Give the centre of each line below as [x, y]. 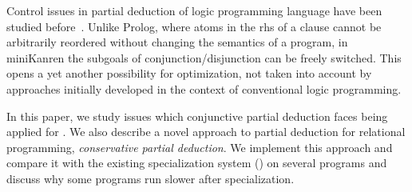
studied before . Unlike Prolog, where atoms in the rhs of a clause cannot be [194, 26]
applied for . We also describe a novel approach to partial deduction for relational [206, 132]
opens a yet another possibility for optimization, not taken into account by [189, 73]
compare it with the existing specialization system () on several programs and [197, 163]
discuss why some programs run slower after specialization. [151, 178]
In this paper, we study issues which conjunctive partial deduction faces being [197, 116]
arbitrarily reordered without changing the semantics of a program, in [177, 42]
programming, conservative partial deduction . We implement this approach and [200, 147]
